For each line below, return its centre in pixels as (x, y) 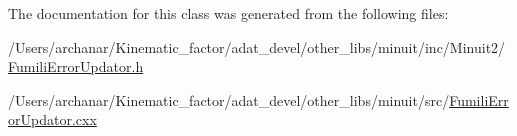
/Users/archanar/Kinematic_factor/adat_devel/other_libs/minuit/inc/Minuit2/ (257, 46)
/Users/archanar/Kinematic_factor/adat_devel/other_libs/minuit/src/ (229, 99)
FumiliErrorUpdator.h (76, 66)
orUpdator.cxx (52, 119)
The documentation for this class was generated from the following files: (228, 13)
